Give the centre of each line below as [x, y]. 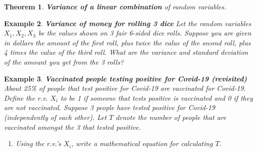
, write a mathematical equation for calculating [142, 143]
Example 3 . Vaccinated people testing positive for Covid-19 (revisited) [126, 78]
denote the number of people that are [171, 117]
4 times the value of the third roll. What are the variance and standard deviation [126, 52]
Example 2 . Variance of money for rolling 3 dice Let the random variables [128, 23]
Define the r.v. [26, 97]
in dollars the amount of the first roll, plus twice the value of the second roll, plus [128, 42]
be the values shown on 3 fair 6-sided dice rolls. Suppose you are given [145, 33]
